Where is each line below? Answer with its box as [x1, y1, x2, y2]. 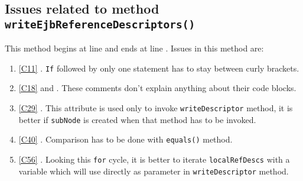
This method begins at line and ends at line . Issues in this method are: [5, 42, 264, 54]
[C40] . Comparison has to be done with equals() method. [18, 133, 233, 146]
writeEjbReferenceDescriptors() [5, 18, 196, 31]
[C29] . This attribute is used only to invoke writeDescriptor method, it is [18, 102, 293, 114]
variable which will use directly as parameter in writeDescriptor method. [18, 164, 289, 177]
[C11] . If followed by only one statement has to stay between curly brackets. [18, 62, 299, 74]
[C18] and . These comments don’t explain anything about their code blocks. [18, 82, 297, 94]
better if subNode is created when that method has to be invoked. [18, 113, 256, 125]
